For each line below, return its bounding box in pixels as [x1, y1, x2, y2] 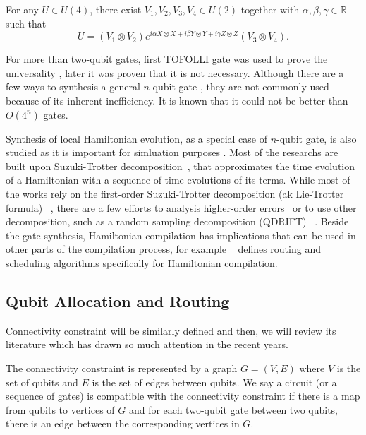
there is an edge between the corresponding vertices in [6, 416, 240, 431]
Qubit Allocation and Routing [6, 290, 230, 311]
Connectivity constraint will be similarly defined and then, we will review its [6, 323, 336, 338]
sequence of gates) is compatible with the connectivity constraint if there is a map [6, 388, 360, 403]
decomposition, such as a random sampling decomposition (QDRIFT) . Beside [6, 214, 349, 229]
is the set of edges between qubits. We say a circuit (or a [92, 374, 337, 389]
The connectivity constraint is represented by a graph [6, 360, 238, 375]
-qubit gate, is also [276, 131, 357, 145]
